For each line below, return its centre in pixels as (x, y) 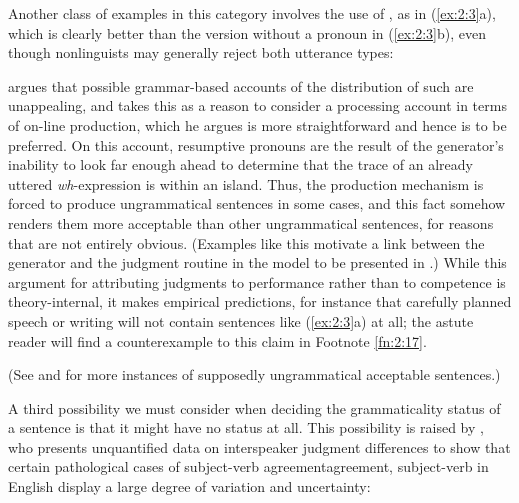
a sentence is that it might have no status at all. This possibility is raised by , (246, 427)
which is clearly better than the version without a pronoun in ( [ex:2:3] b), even (247, 32)
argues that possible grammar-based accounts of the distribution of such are (241, 85)
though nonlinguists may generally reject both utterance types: (201, 52)
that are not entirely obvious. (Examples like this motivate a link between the (246, 242)
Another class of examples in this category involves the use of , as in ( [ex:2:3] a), (252, 13)
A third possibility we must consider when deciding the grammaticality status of (254, 407)
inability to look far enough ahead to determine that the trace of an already (240, 164)
